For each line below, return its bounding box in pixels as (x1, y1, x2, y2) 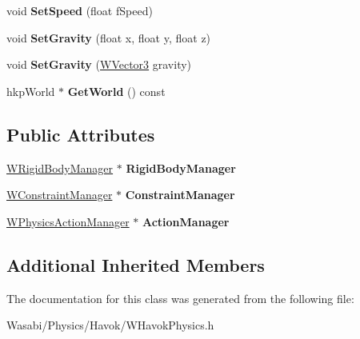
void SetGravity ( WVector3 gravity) (6, 56, 192, 73)
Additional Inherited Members (6, 252, 265, 277)
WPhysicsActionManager (6, 213, 130, 229)
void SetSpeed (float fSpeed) (6, 2, 153, 18)
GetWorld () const (67, 82, 166, 99)
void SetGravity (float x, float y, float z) (6, 29, 211, 46)
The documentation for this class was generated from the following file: (6, 289, 354, 306)
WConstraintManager (6, 186, 113, 203)
